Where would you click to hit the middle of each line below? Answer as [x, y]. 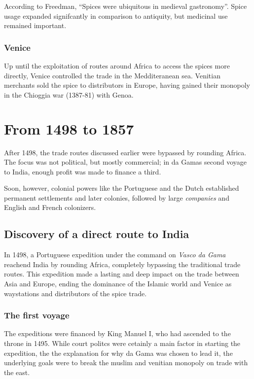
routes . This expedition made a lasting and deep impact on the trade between [122, 274]
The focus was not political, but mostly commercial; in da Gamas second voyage [126, 162]
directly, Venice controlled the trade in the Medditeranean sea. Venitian [112, 75]
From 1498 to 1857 [69, 128]
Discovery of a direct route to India [97, 234]
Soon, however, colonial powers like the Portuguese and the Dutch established [122, 188]
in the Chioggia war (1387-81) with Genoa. [69, 94]
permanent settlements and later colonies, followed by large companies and [117, 197]
